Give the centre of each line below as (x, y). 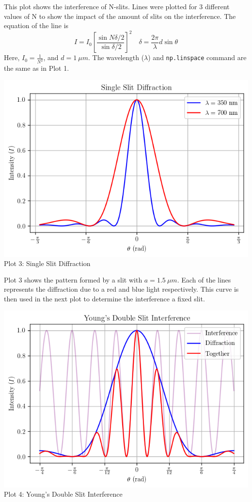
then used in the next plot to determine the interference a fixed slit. (104, 299)
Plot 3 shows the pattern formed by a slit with (73, 279)
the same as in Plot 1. (37, 68)
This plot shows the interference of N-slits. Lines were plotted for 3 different (117, 6)
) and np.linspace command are (197, 57)
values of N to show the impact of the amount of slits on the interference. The (120, 16)
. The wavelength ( (116, 57)
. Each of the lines (204, 279)
